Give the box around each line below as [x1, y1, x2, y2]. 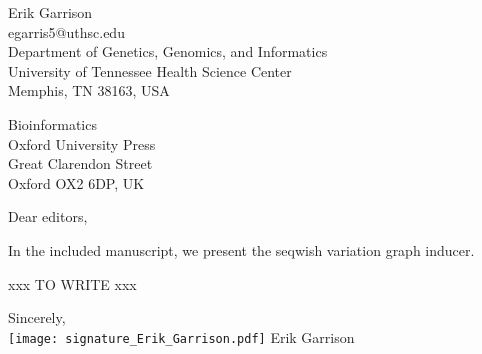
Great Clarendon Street [8, 153, 153, 174]
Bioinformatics [8, 113, 97, 134]
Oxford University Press [8, 133, 156, 154]
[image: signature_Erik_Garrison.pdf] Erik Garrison [8, 326, 355, 347]
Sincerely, [8, 307, 66, 328]
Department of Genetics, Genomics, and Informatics [8, 41, 328, 62]
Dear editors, [8, 206, 88, 227]
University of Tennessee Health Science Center [8, 60, 292, 81]
